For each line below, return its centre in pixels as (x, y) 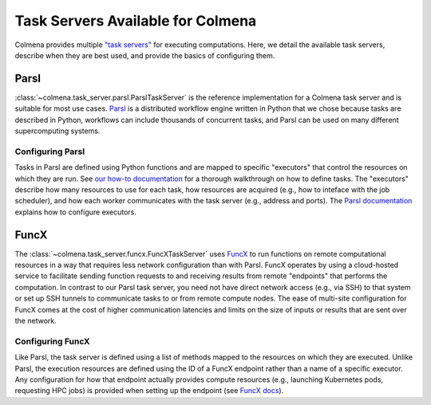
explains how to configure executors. (76, 212)
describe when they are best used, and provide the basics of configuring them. (145, 55)
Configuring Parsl (50, 151)
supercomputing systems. (57, 131)
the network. (36, 320)
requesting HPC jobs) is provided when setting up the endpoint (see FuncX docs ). (149, 391)
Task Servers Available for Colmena (136, 21)
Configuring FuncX (53, 341)
